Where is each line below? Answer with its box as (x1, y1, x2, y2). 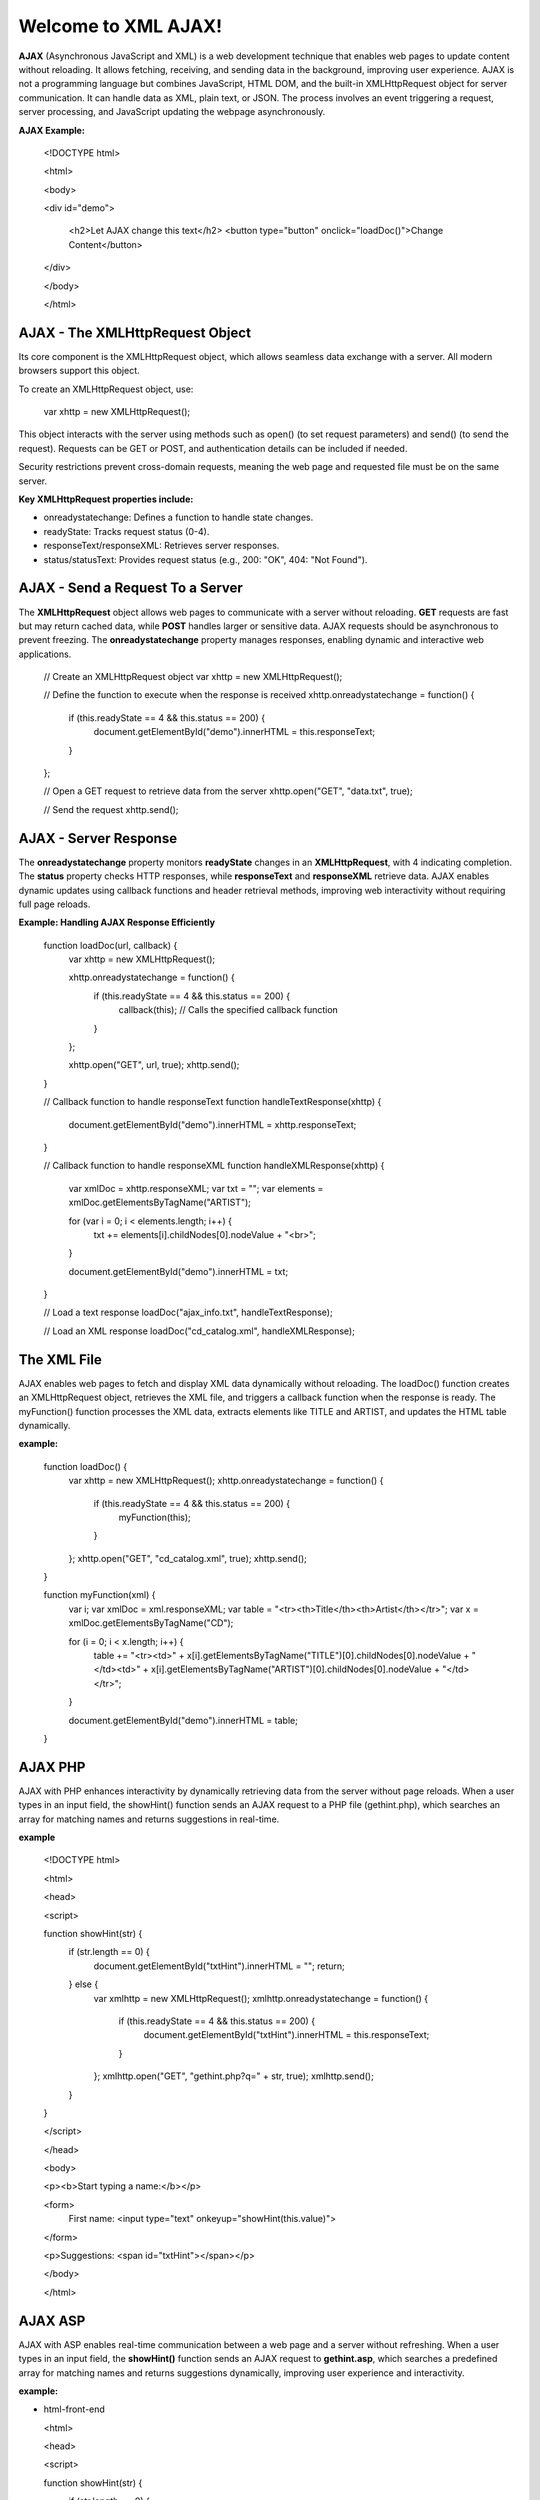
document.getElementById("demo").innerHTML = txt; (68, 1265, 289, 1277)
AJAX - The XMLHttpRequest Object (18, 324, 252, 341)
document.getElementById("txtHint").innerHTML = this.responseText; (143, 2029, 430, 2041)
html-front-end (43, 2403, 105, 2415)
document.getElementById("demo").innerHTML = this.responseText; (93, 726, 376, 738)
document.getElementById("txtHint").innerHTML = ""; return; (93, 1960, 345, 1972)
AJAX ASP (18, 2312, 86, 2329)
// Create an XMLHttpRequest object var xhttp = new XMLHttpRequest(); (43, 671, 343, 683)
